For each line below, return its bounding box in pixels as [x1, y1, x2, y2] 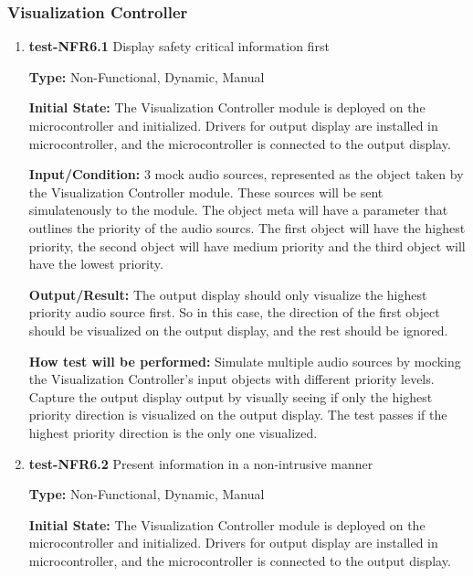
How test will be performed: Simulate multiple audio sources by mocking [28, 351, 461, 370]
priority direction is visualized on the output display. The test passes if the [28, 405, 447, 424]
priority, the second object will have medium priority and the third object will [28, 236, 466, 255]
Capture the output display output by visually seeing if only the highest [28, 387, 433, 406]
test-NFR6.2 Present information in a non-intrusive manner [28, 453, 373, 473]
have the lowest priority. [28, 254, 163, 273]
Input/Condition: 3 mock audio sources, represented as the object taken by [28, 165, 464, 184]
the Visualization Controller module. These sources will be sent [28, 182, 384, 201]
